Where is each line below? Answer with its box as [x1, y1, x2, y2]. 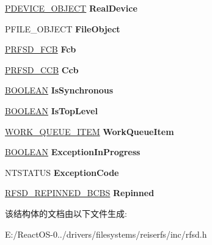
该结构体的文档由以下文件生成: [5, 207, 127, 219]
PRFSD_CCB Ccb [5, 63, 79, 76]
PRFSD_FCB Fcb [5, 43, 76, 56]
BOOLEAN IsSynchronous [5, 84, 114, 97]
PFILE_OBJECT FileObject [5, 22, 120, 35]
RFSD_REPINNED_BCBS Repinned [5, 186, 155, 199]
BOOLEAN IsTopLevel [5, 104, 98, 117]
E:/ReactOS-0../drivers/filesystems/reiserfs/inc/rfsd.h [5, 227, 207, 240]
